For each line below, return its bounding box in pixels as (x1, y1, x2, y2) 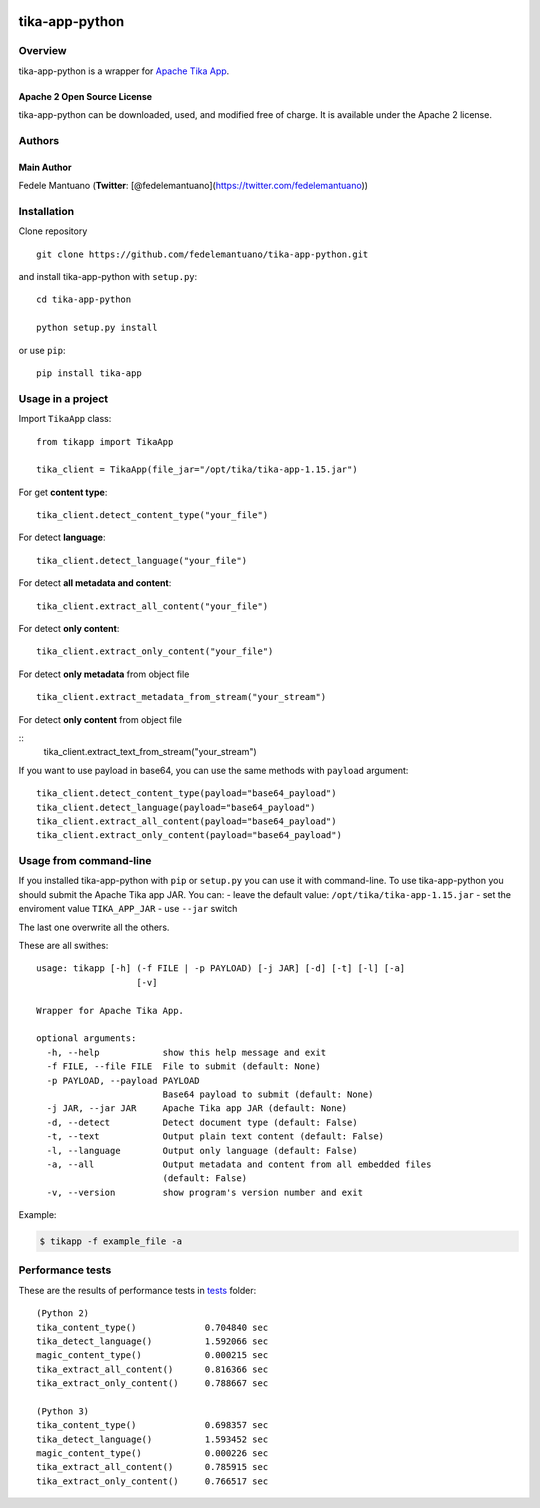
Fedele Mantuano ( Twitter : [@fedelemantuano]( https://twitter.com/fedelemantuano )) (18, 180, 369, 192)
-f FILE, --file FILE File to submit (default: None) (46, 1061, 322, 1072)
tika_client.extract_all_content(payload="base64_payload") (36, 815, 337, 827)
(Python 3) (36, 1405, 90, 1417)
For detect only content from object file (18, 713, 182, 725)
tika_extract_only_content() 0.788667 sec (36, 1378, 269, 1389)
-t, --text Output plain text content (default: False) (46, 1131, 385, 1142)
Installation (18, 204, 75, 218)
